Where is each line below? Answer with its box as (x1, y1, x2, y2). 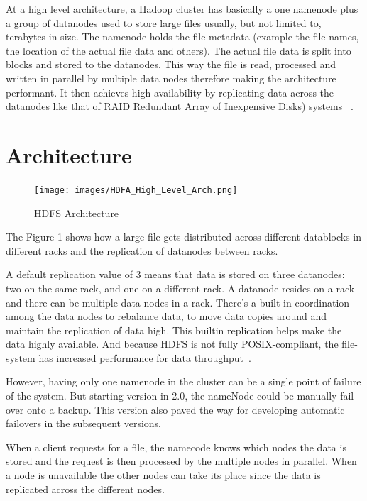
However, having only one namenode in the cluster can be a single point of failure (6, 374, 361, 389)
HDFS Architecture (34, 205, 119, 220)
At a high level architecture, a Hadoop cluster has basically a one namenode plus (6, 1, 358, 16)
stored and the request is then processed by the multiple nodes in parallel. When (6, 453, 357, 468)
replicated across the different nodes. (6, 481, 165, 496)
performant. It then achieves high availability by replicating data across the (6, 84, 334, 99)
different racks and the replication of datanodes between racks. (6, 243, 278, 258)
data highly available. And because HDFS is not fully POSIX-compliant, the (6, 336, 339, 351)
